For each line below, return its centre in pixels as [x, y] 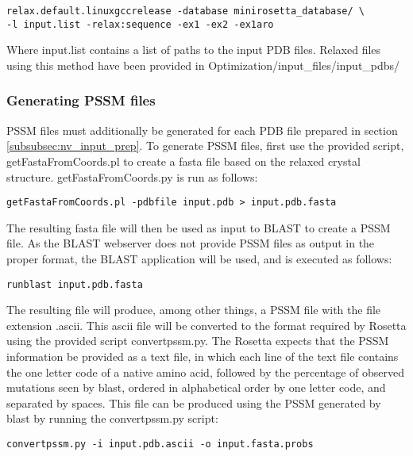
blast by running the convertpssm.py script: [112, 418]
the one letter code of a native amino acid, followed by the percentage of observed [206, 372]
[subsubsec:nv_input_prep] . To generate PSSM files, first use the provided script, [205, 146]
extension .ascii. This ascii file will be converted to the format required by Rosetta [206, 325]
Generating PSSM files [81, 100]
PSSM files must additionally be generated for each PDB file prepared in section [202, 130]
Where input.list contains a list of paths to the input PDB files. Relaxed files [194, 50]
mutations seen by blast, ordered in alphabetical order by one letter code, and [196, 387]
